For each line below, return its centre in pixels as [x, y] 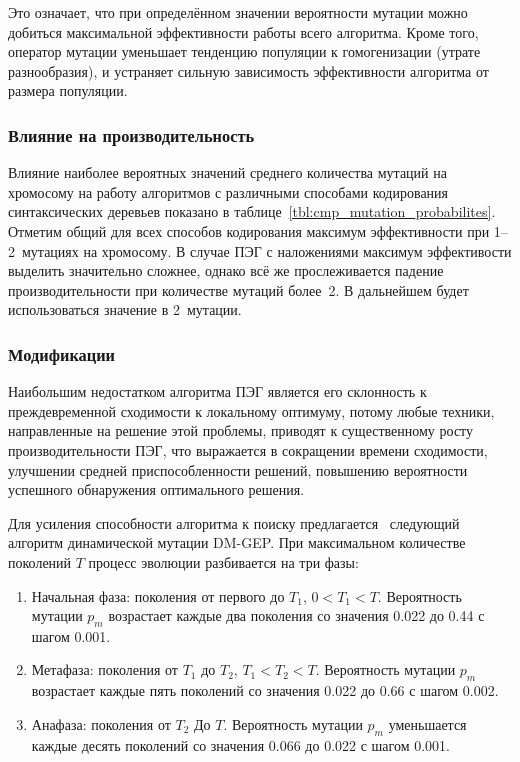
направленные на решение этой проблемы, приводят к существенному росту [241, 430]
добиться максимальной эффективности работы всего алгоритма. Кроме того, [243, 31]
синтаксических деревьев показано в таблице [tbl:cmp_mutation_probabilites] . [252, 211]
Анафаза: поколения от [101, 723]
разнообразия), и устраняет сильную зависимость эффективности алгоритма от [248, 70]
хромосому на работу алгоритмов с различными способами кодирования [228, 191]
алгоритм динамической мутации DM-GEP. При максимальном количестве [237, 542]
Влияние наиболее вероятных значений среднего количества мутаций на [227, 172]
